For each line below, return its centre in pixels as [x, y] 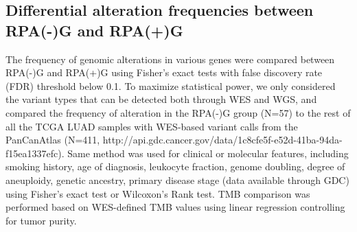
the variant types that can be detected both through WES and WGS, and [161, 99]
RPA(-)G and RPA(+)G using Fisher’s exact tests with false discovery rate [164, 72]
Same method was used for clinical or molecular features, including [208, 153]
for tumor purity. [41, 220]
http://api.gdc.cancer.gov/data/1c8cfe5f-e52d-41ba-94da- [222, 140]
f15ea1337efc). [35, 153]
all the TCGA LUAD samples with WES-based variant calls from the [152, 126]
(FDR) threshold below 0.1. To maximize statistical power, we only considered [171, 85]
